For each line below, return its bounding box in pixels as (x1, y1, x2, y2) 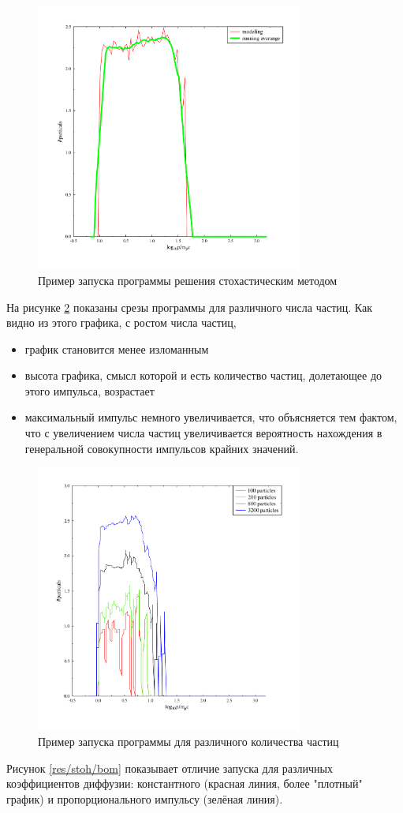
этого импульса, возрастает (24, 382, 155, 399)
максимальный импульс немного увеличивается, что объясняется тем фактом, (24, 409, 397, 425)
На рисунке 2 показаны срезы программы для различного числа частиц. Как (6, 298, 372, 315)
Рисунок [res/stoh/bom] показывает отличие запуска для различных (6, 759, 333, 776)
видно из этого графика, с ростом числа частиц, (6, 314, 237, 331)
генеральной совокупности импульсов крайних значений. (24, 440, 299, 456)
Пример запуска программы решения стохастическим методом (38, 272, 338, 288)
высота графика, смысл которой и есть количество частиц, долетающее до (24, 367, 382, 384)
